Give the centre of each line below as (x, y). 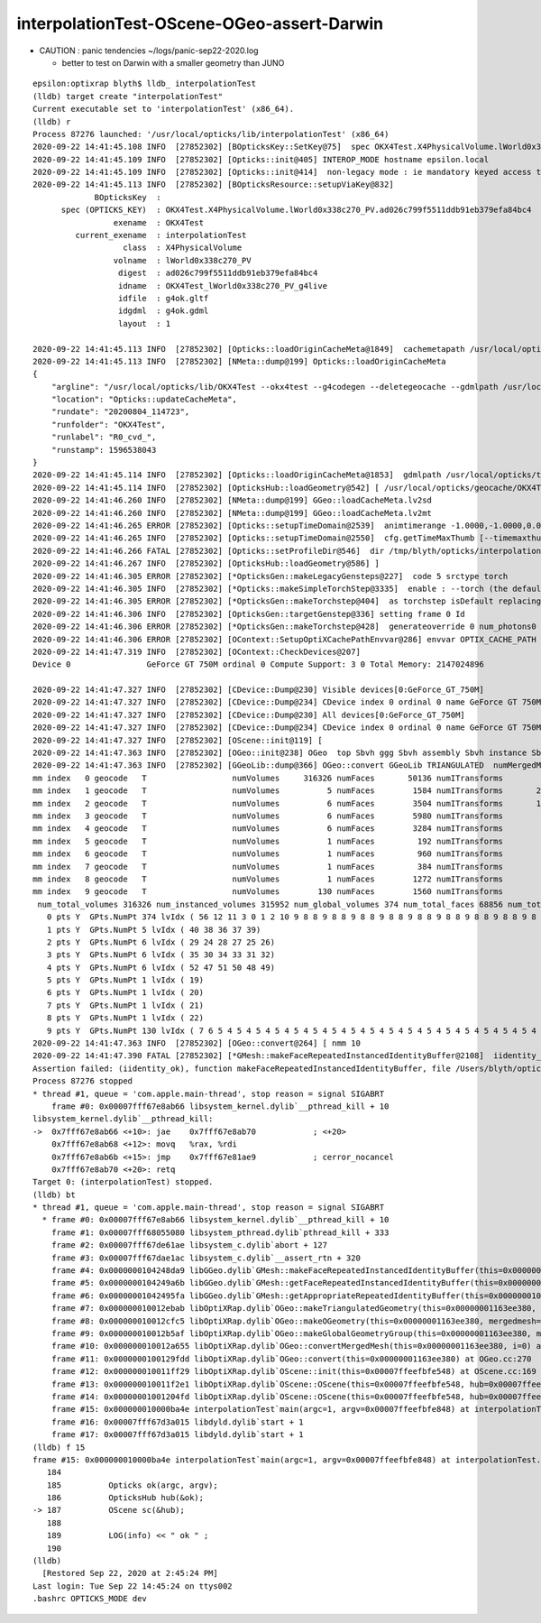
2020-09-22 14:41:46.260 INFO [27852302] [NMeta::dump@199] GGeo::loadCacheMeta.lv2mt (233, 513)
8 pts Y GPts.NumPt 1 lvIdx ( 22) (125, 1018)
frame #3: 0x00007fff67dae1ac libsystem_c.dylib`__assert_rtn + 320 (206, 1258)
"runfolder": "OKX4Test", (109, 424)
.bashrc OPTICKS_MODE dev (90, 1599)
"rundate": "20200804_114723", (120, 412)
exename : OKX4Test (159, 222)
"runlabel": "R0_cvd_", (104, 437)
